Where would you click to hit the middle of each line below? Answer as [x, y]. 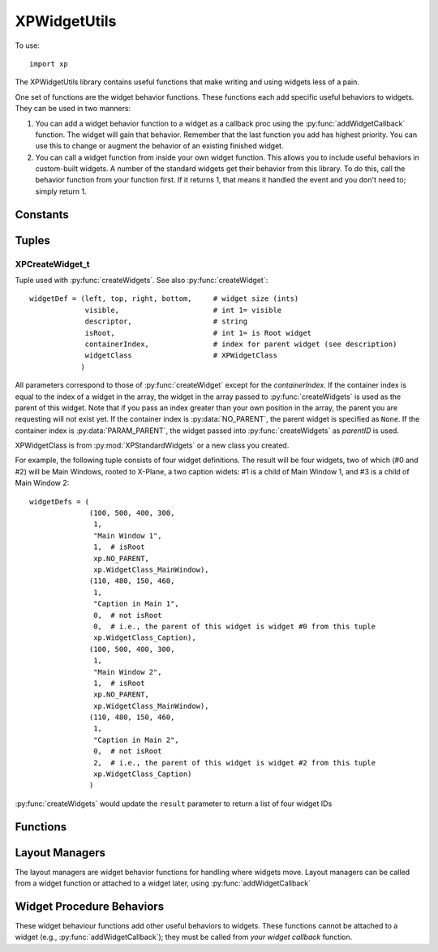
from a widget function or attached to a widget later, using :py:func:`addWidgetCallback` [163, 883]
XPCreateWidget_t [52, 264]
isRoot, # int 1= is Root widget [198, 333]
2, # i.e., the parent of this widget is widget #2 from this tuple [235, 763]
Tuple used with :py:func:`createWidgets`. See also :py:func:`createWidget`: [142, 281]
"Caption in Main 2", [137, 740]
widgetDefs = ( [60, 502]
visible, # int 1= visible [183, 310]
